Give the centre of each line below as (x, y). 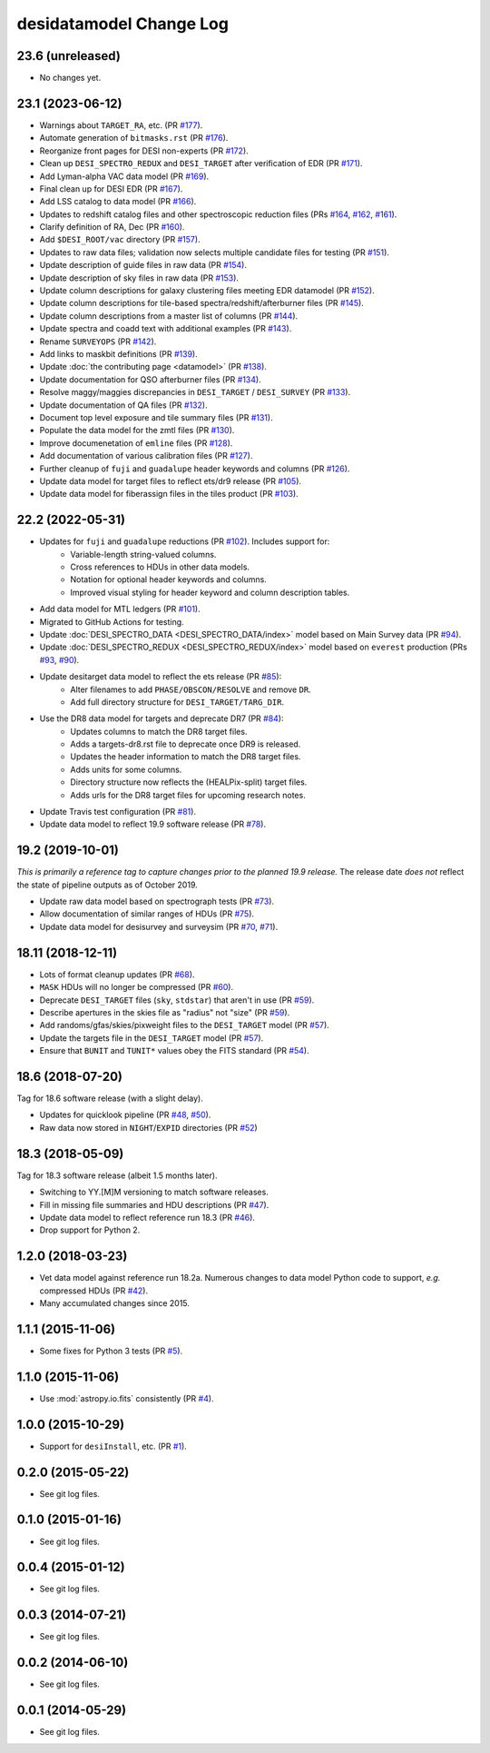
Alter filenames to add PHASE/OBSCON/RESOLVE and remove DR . (191, 689)
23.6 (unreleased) (69, 56)
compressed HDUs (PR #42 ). (94, 1291)
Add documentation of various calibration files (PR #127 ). (146, 456)
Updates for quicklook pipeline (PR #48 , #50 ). (125, 1115)
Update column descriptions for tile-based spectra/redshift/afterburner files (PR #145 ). (202, 303)
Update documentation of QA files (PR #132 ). (123, 405)
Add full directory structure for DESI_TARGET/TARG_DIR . (177, 702)
